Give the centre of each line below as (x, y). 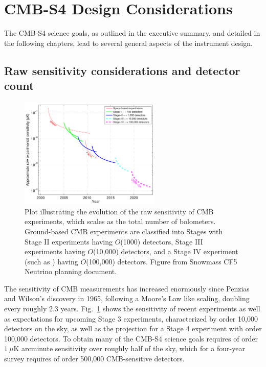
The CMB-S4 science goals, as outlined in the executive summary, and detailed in (132, 33)
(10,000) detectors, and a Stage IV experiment (166, 251)
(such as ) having (51, 261)
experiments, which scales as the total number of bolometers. (120, 221)
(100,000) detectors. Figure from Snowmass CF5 (162, 261)
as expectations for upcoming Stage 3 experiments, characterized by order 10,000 (131, 318)
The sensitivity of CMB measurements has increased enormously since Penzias (127, 288)
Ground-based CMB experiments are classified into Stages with (124, 231)
